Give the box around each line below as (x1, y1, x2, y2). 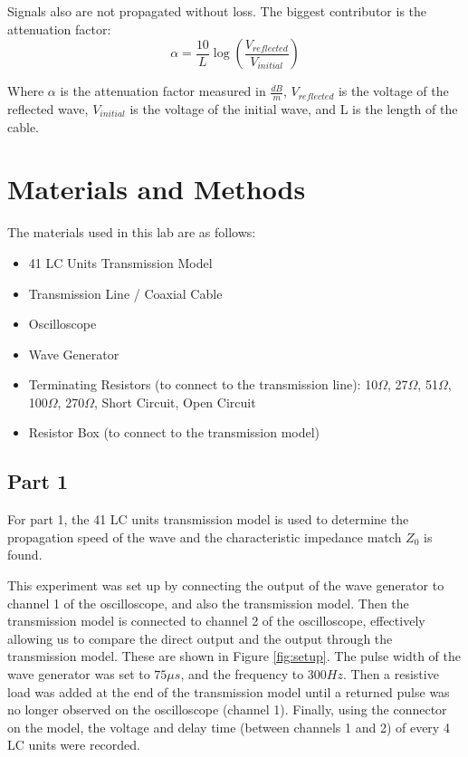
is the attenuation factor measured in (60, 81, 266, 101)
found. (7, 545, 43, 564)
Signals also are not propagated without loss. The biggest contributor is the (7, 2, 427, 20)
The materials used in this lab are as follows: (7, 223, 256, 242)
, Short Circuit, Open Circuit (93, 392, 256, 411)
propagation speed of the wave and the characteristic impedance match (7, 527, 402, 546)
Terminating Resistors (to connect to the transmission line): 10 (28, 375, 378, 394)
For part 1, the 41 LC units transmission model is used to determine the (7, 510, 409, 529)
